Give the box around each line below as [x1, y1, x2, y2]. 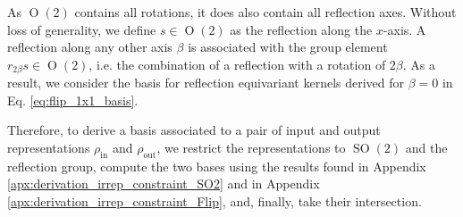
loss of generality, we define [7, 20, 156, 38]
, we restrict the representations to [156, 138, 346, 157]
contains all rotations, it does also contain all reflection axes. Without [74, 3, 457, 21]
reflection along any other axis [7, 38, 173, 56]
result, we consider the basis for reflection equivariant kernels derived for [7, 73, 405, 92]
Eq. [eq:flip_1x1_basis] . [7, 90, 139, 109]
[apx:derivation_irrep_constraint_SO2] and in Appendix [7, 174, 320, 193]
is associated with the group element [188, 38, 388, 56]
